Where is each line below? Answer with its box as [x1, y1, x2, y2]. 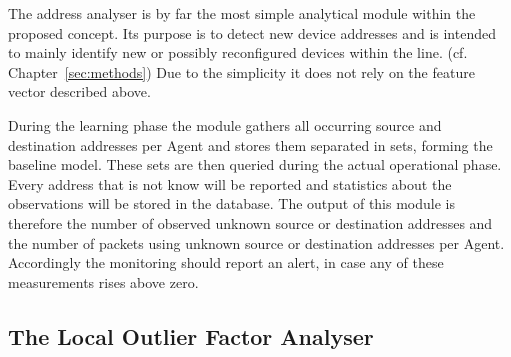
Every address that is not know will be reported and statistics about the [8, 173, 452, 194]
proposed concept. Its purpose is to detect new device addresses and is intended [8, 22, 496, 43]
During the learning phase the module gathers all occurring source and [8, 114, 442, 135]
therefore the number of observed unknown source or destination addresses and [8, 212, 493, 233]
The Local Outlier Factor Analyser [8, 320, 374, 351]
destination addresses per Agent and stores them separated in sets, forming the [8, 134, 493, 155]
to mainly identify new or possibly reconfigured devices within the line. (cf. [8, 42, 468, 63]
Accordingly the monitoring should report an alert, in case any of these [8, 252, 444, 273]
